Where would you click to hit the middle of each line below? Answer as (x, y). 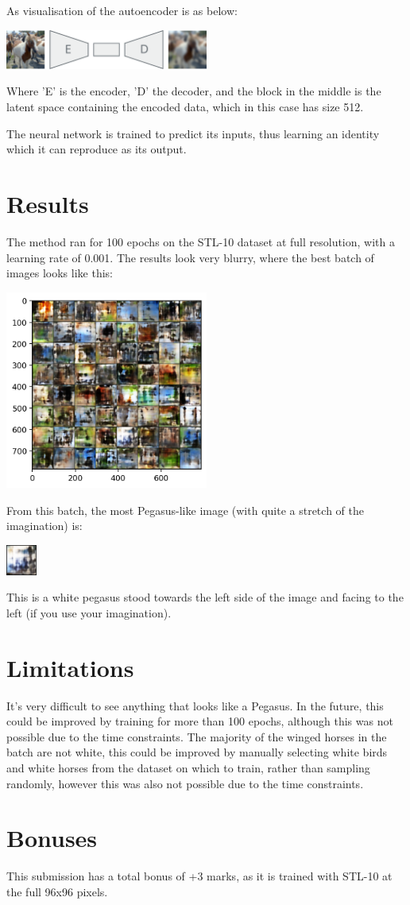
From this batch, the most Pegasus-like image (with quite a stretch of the (185, 510)
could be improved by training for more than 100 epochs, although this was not (200, 721)
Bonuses (52, 838)
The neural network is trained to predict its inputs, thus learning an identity (193, 133)
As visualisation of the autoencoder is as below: (122, 10)
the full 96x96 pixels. (57, 891)
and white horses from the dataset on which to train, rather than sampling (188, 767)
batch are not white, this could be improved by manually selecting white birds (197, 752)
